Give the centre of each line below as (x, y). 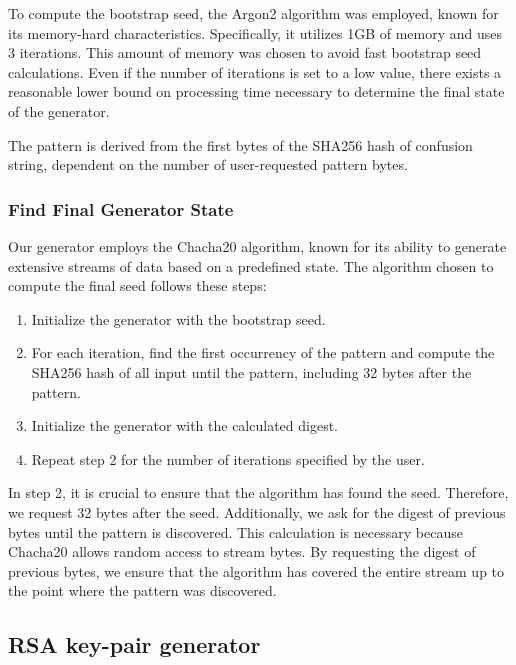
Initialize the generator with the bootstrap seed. (178, 318)
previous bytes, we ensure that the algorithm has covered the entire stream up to (256, 570)
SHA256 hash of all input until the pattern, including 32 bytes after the (251, 371)
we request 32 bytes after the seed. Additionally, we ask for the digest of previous (257, 511)
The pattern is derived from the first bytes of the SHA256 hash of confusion (240, 144)
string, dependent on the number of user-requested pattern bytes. (208, 164)
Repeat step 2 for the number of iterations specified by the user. (228, 458)
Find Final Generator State (121, 208)
